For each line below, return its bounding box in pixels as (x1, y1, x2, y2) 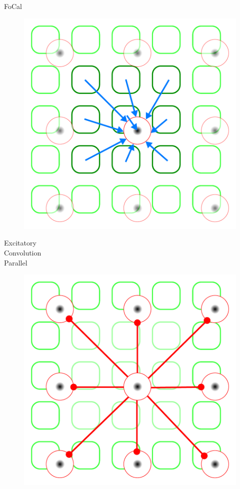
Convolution (4, 247, 41, 257)
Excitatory (4, 237, 36, 248)
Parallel (4, 257, 27, 267)
